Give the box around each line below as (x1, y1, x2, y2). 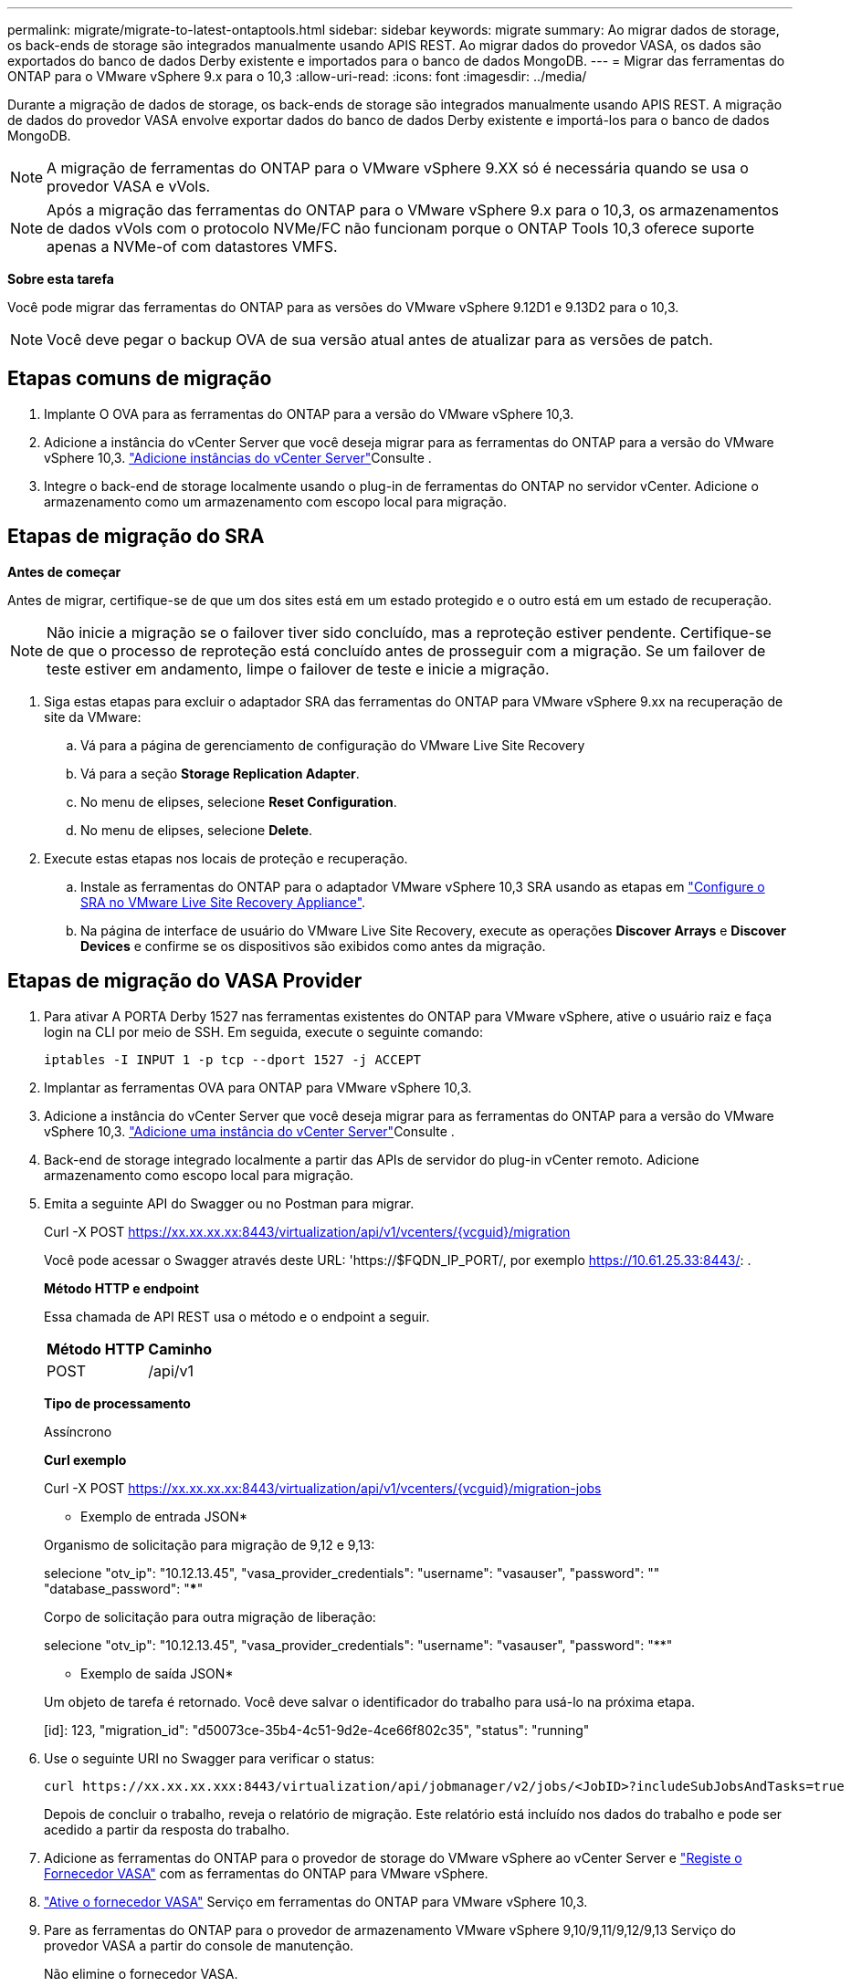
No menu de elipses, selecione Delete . (80, 821, 313, 838)
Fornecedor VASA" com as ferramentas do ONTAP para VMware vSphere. (44, 1865, 489, 1881)
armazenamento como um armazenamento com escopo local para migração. (44, 493, 507, 509)
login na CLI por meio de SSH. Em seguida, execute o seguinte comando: (44, 1023, 483, 1040)
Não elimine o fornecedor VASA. (44, 1965, 238, 1982)
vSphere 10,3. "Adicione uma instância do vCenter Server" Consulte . (44, 1123, 455, 1139)
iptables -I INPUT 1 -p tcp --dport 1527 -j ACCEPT (44, 1051, 422, 1067)
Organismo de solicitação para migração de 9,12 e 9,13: (44, 1536, 375, 1553)
